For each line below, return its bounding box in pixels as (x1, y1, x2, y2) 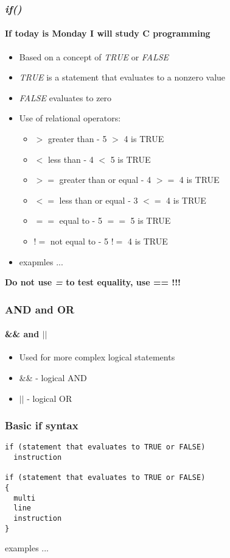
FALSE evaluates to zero (19, 91, 112, 104)
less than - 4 (47, 152, 94, 165)
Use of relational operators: (19, 112, 121, 124)
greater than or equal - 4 (59, 173, 152, 186)
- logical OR (27, 392, 72, 404)
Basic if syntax (5, 418, 78, 433)
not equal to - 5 (50, 234, 109, 247)
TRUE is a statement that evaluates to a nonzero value (19, 71, 226, 84)
